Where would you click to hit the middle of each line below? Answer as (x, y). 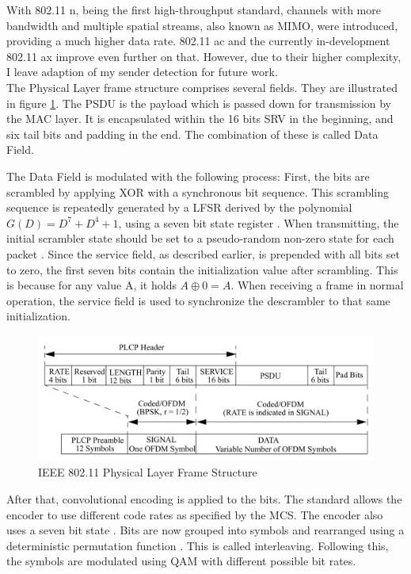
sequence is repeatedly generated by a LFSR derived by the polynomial (179, 207)
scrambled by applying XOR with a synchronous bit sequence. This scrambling (198, 191)
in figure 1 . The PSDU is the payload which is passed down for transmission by (199, 103)
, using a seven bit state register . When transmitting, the (259, 222)
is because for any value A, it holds (91, 285)
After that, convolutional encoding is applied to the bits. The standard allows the (204, 499)
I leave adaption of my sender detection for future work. (142, 72)
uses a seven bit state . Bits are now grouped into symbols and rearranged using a (205, 530)
